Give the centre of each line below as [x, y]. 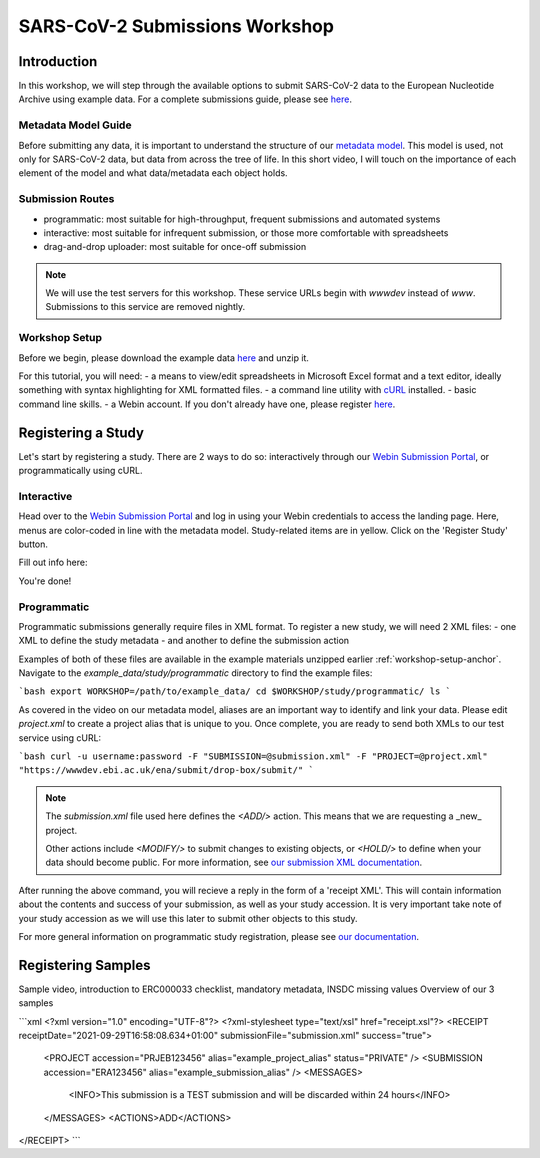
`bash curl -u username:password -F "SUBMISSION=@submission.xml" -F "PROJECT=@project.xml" [253, 756]
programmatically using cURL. [80, 471]
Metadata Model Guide [75, 125]
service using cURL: [60, 737]
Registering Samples [84, 965]
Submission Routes [66, 199]
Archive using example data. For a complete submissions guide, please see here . [185, 99]
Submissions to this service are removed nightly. [145, 307]
